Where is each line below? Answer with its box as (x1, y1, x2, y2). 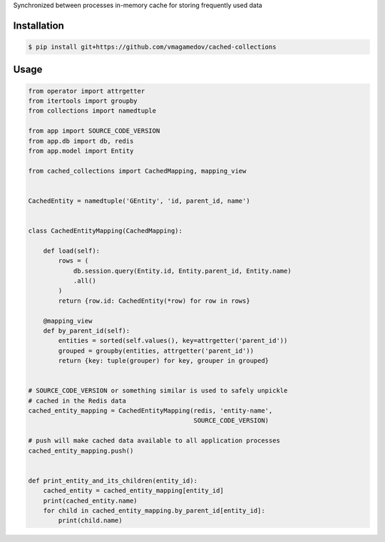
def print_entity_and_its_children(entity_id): (28, 476, 197, 485)
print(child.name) (58, 516, 123, 525)
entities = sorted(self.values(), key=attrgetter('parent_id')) (58, 336, 288, 345)
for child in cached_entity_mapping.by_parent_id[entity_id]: (43, 507, 265, 514)
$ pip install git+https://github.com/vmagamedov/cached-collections (28, 43, 277, 51)
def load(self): (43, 246, 100, 255)
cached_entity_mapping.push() (28, 446, 134, 455)
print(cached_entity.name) (43, 496, 138, 505)
